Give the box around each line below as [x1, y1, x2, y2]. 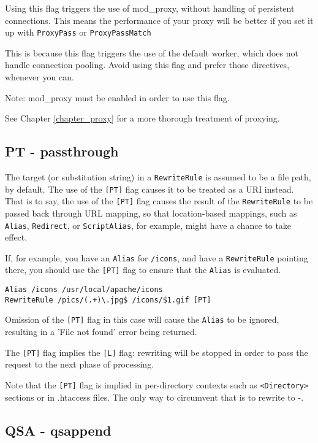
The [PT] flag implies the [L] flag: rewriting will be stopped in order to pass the [5, 345, 308, 358]
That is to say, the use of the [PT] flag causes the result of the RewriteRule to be [5, 195, 313, 207]
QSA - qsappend [5, 420, 112, 439]
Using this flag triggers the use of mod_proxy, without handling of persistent [5, 2, 295, 14]
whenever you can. [5, 71, 74, 83]
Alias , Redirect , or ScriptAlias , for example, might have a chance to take [5, 218, 292, 231]
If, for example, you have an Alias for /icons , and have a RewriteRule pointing [5, 251, 308, 264]
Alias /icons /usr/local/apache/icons [5, 285, 163, 295]
